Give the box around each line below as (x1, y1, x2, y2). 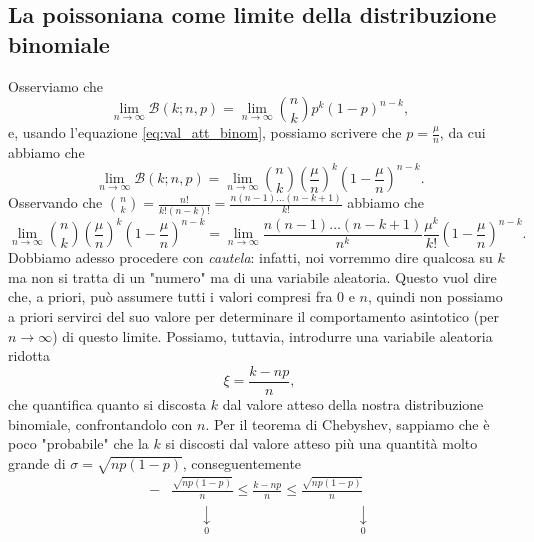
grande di (8, 452, 66, 473)
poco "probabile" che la (8, 433, 149, 454)
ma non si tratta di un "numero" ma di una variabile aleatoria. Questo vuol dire (8, 266, 497, 287)
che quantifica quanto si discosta (8, 393, 207, 414)
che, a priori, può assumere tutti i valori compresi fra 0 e (8, 286, 355, 307)
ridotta (8, 345, 51, 366)
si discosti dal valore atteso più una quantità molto (165, 433, 478, 454)
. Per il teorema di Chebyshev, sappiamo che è (205, 413, 490, 434)
